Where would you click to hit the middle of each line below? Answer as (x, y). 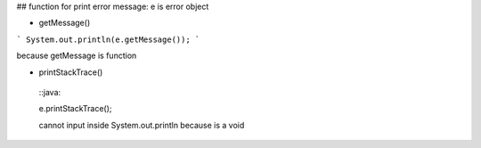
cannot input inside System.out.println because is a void (142, 125)
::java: (50, 92)
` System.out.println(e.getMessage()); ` (108, 39)
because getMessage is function (77, 56)
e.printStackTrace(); (75, 109)
